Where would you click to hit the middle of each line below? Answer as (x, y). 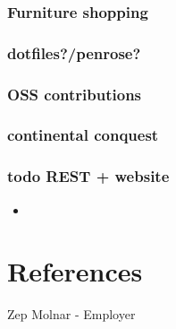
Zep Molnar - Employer (71, 314)
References (75, 271)
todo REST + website (88, 176)
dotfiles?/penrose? (74, 52)
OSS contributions (75, 94)
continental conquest (83, 135)
